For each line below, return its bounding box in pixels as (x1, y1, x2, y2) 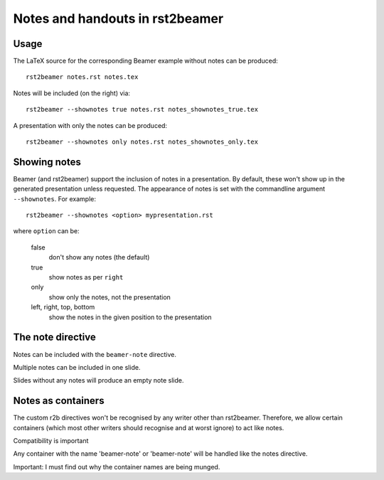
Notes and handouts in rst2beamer (13, 11, 224, 26)
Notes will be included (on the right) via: (13, 89, 131, 97)
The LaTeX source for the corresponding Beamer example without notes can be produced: (13, 57, 279, 65)
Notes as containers (13, 395, 105, 407)
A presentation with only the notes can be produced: (13, 121, 167, 129)
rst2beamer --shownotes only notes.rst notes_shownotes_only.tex (26, 138, 259, 146)
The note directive (13, 331, 96, 343)
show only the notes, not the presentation (48, 292, 171, 302)
